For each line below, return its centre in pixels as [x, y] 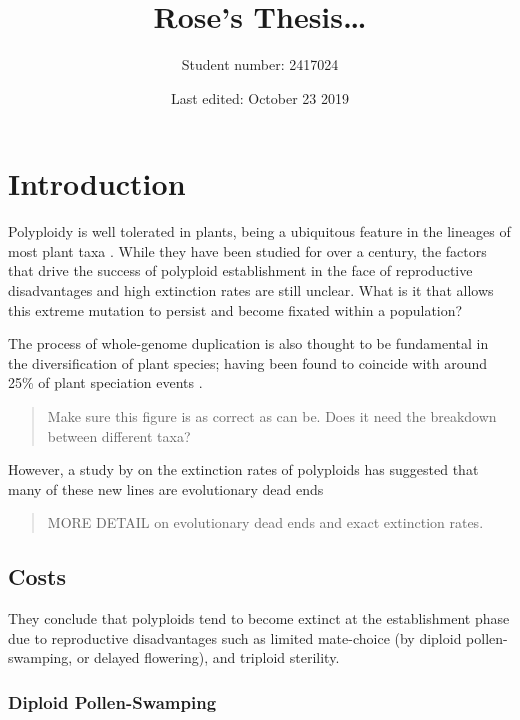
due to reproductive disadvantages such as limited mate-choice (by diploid [235, 637]
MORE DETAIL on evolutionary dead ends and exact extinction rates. [265, 522]
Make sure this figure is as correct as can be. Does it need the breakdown [272, 416]
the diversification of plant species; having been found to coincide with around [248, 362]
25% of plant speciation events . [105, 382]
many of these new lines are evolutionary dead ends [166, 488]
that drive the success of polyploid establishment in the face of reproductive [240, 270]
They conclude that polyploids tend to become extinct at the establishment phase [259, 618]
